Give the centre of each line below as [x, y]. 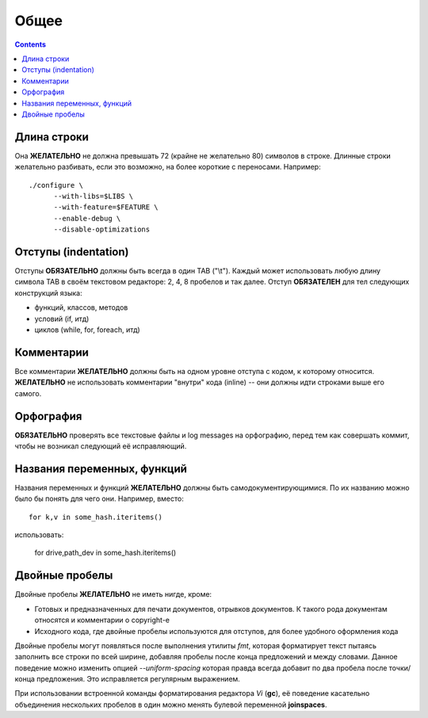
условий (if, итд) [62, 319]
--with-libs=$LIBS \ [94, 196]
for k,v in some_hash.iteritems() [96, 517]
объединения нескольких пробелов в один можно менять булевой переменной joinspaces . [171, 705]
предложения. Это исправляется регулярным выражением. [139, 679]
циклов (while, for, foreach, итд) [87, 330]
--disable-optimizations [102, 229]
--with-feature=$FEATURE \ [106, 207]
